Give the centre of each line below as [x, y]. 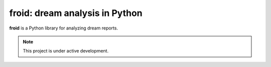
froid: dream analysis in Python [76, 13]
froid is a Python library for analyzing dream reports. [63, 28]
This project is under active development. [66, 51]
